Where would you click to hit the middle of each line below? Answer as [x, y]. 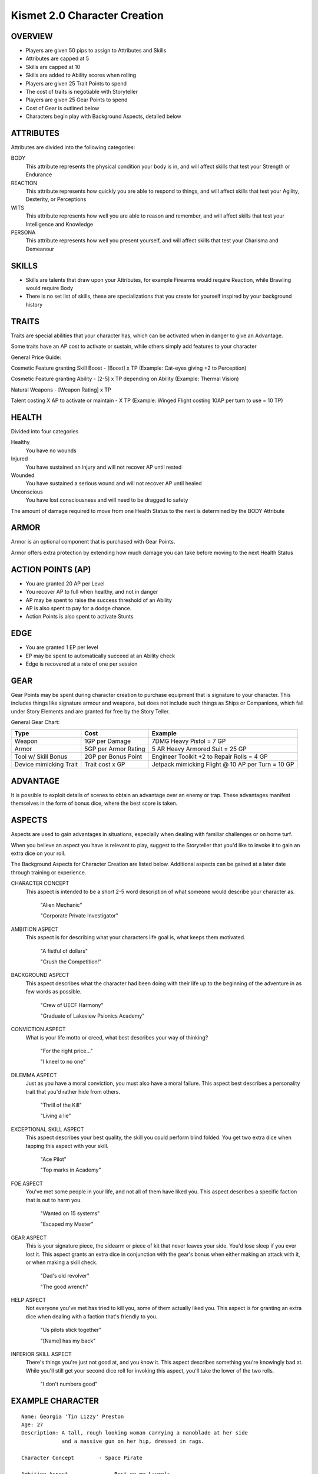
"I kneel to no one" [63, 1062]
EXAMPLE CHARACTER [55, 1401]
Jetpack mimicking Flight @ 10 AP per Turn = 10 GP [223, 765]
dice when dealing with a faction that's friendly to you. [92, 1316]
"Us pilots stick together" [71, 1330]
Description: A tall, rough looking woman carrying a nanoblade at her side [135, 1433]
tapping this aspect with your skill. [67, 1146]
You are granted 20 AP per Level [65, 583]
